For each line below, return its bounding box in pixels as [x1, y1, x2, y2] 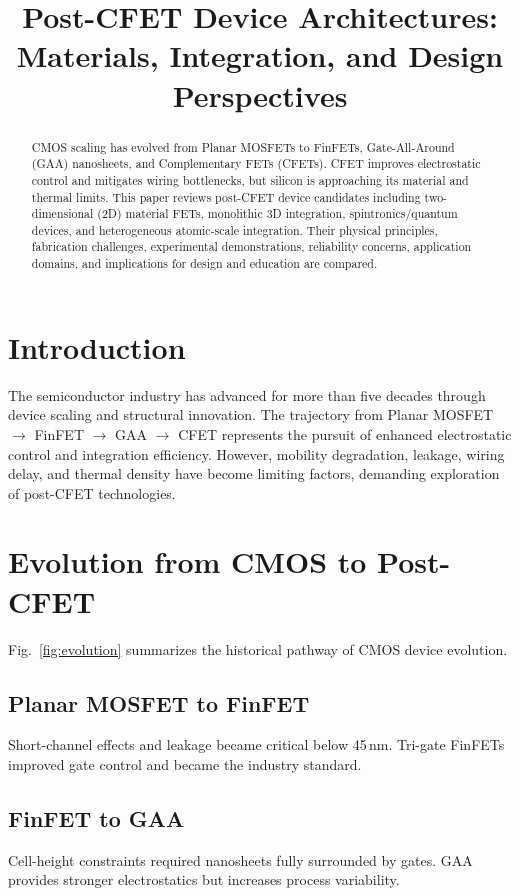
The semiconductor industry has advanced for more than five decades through [8, 384, 486, 405]
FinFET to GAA [8, 802, 185, 833]
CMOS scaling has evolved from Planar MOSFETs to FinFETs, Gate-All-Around [31, 138, 455, 155]
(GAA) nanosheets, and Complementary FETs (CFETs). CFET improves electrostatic [31, 155, 481, 172]
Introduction [8, 326, 186, 367]
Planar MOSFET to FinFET [8, 687, 310, 718]
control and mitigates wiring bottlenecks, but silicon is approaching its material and [31, 171, 469, 188]
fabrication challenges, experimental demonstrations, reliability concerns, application [31, 238, 472, 255]
